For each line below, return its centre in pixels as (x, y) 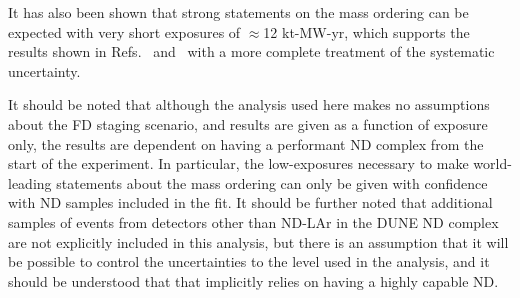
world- (492, 163)
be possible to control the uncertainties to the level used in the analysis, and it (249, 261)
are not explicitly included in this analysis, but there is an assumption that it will (258, 241)
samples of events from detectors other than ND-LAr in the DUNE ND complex (253, 221)
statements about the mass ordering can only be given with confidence (272, 182)
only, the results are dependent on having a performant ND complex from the (246, 143)
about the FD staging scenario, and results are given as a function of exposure (248, 123)
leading (30, 182)
